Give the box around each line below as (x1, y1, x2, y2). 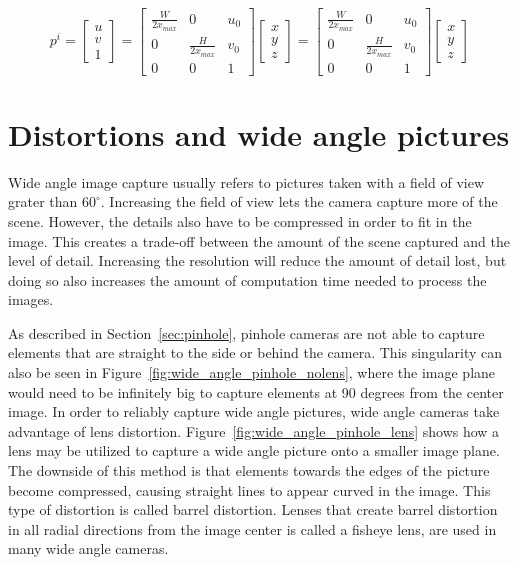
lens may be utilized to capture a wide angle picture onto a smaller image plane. (8, 440, 500, 461)
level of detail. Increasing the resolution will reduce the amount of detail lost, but (8, 250, 507, 271)
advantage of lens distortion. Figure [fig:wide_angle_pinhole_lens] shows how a (8, 420, 500, 441)
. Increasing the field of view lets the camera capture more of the (100, 191, 498, 212)
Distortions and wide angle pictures (8, 113, 510, 154)
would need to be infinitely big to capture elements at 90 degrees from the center (8, 381, 504, 402)
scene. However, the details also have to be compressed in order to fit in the (8, 210, 472, 231)
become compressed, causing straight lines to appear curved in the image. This (8, 479, 491, 500)
